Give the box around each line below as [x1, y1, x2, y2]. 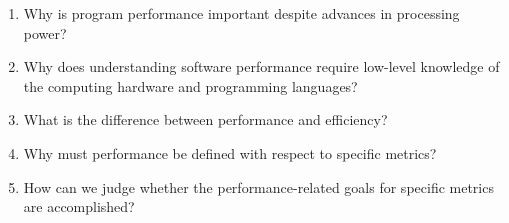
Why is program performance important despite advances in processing [23, 3, 460, 23]
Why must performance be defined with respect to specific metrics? [23, 142, 437, 163]
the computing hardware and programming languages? [23, 75, 358, 96]
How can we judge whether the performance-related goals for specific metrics [23, 176, 494, 197]
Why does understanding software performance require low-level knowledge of [23, 56, 500, 77]
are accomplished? [23, 196, 135, 217]
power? [23, 22, 67, 43]
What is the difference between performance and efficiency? [23, 109, 388, 130]
